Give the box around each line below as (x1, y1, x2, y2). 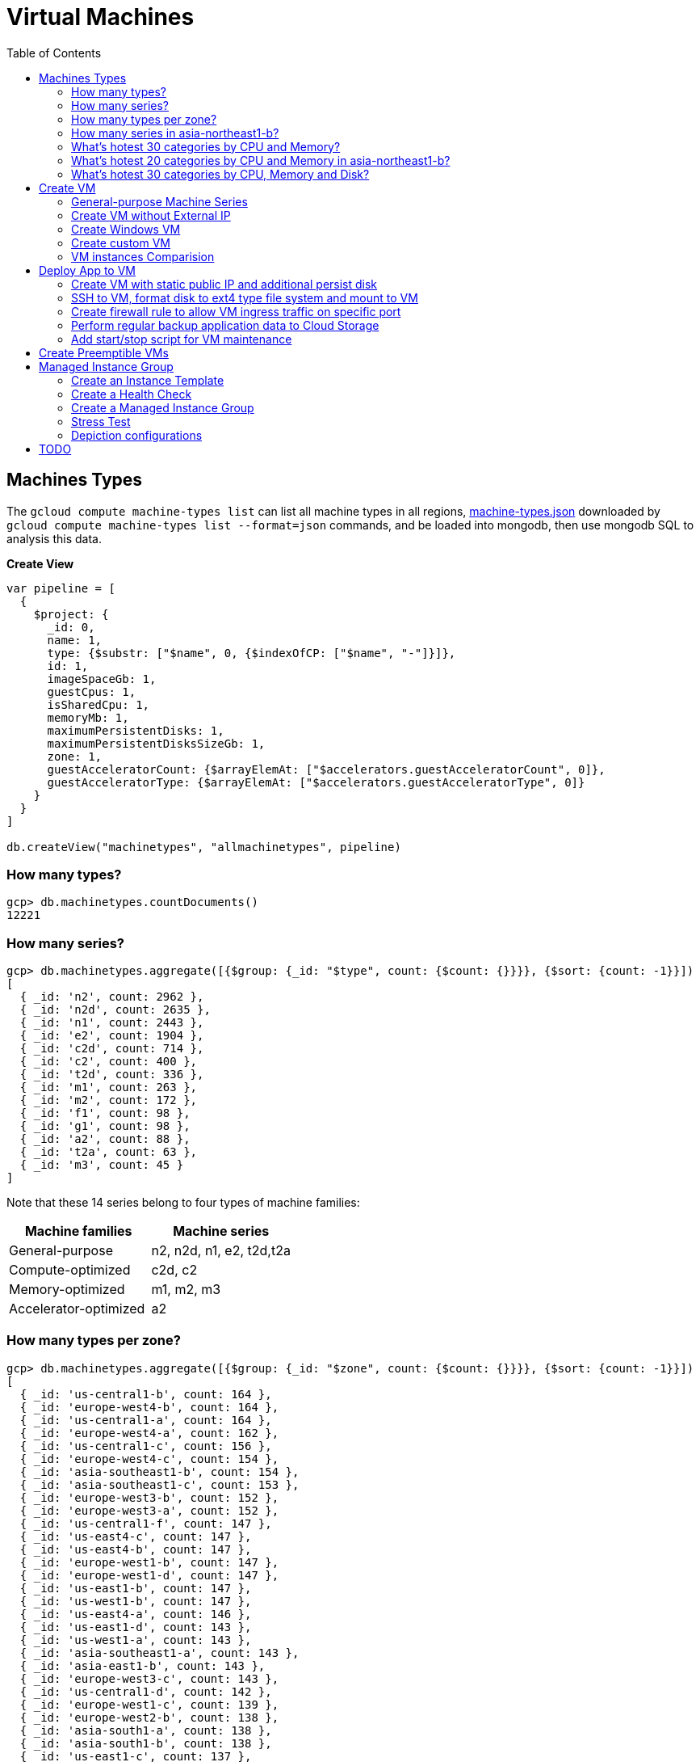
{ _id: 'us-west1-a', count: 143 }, (19, 1633, 252, 1646)
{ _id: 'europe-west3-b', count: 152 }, (19, 1490, 279, 1504)
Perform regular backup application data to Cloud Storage (71, 318, 379, 332)
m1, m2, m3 (151, 1281, 221, 1298)
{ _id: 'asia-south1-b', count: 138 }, (19, 1736, 272, 1750)
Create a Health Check (71, 386, 192, 401)
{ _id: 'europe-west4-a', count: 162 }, (19, 1426, 279, 1440)
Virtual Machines (6, 3, 195, 31)
